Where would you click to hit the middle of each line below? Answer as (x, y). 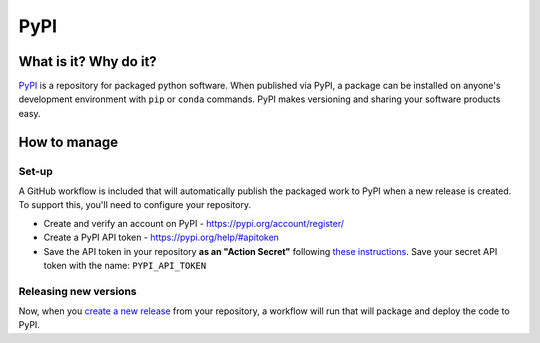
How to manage (68, 141)
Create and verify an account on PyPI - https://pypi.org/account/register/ (194, 223)
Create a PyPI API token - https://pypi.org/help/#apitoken (161, 237)
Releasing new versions (77, 291)
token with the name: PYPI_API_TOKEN (125, 265)
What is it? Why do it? (87, 61)
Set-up (36, 171)
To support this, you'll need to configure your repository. (135, 205)
